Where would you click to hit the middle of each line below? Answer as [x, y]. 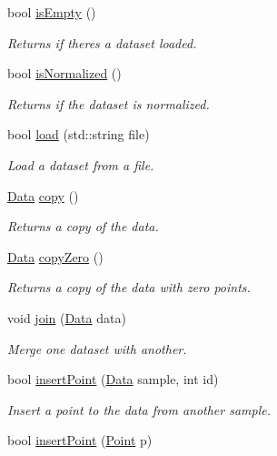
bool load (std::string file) [79, 134]
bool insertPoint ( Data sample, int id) [113, 379]
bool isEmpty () [52, 12]
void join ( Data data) [67, 317]
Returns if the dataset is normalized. [109, 103]
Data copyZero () [55, 256]
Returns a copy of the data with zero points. [129, 287]
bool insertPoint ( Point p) [80, 440]
